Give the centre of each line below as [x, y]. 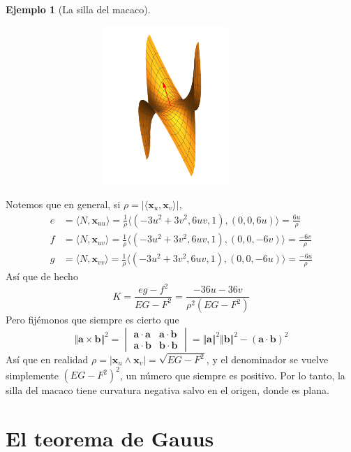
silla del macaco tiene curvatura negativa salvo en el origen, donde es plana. [167, 390]
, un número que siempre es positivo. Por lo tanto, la [232, 375]
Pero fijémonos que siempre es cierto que [92, 320]
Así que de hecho [42, 276]
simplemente [32, 375]
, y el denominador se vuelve [267, 359]
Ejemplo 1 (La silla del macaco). [78, 9]
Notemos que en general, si [63, 204]
